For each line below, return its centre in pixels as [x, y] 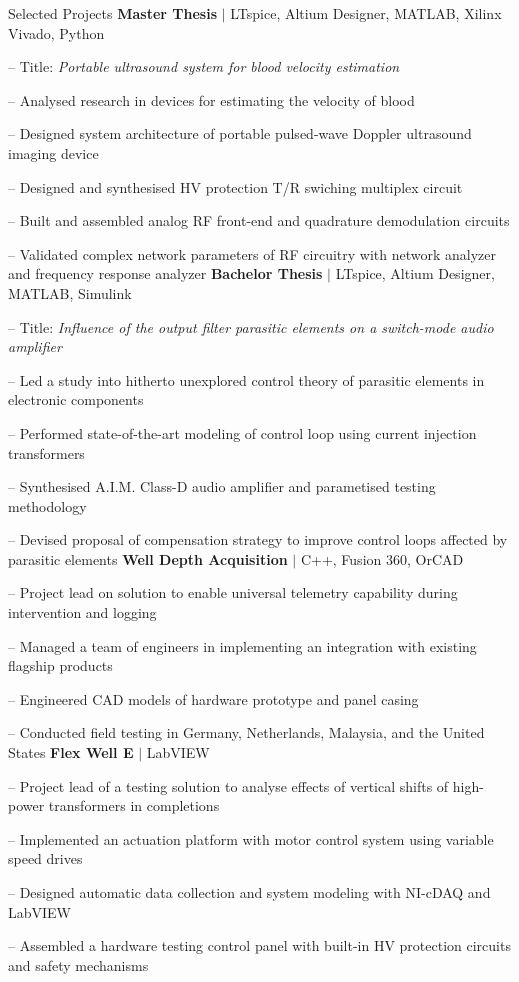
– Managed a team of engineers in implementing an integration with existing [242, 645]
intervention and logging [82, 612]
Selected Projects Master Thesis [113, 13]
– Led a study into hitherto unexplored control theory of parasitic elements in [246, 379]
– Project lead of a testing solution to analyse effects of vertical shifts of [228, 785]
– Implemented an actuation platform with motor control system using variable [251, 838]
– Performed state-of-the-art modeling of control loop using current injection [242, 432]
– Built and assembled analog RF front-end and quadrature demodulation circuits [259, 220]
